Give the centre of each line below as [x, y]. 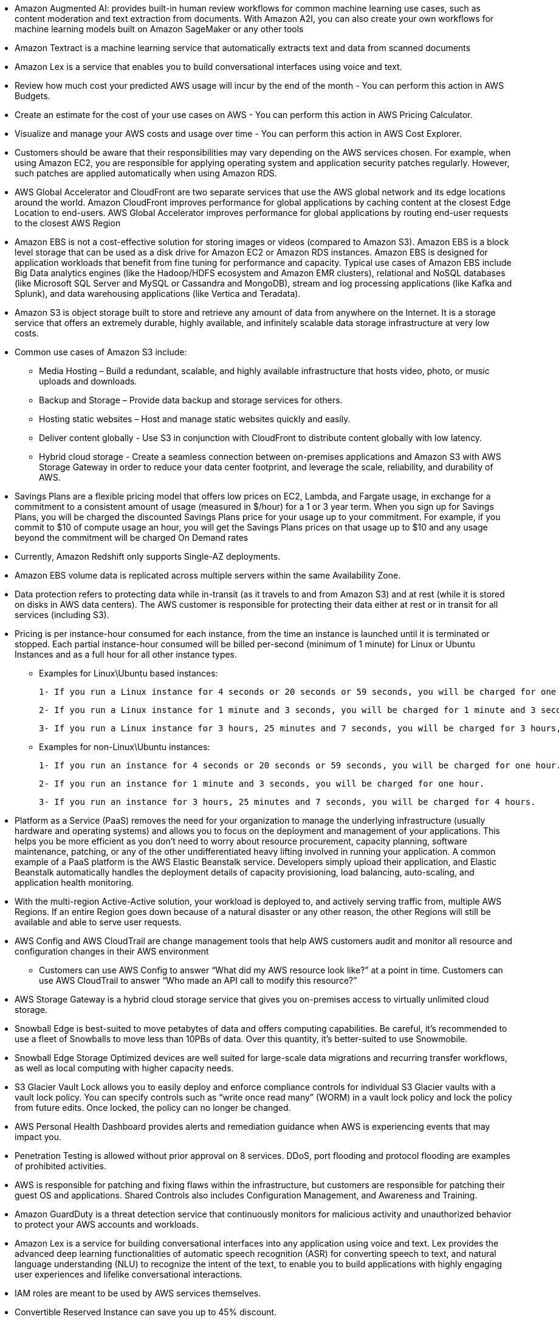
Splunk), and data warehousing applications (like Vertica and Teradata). [158, 294]
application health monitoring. [74, 882]
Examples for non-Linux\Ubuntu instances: [125, 747]
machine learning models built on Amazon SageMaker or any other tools [159, 29]
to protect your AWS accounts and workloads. [107, 1224]
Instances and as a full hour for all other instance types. [126, 654]
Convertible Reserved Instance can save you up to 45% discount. [146, 1312]
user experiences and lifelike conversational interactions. [129, 1274]
